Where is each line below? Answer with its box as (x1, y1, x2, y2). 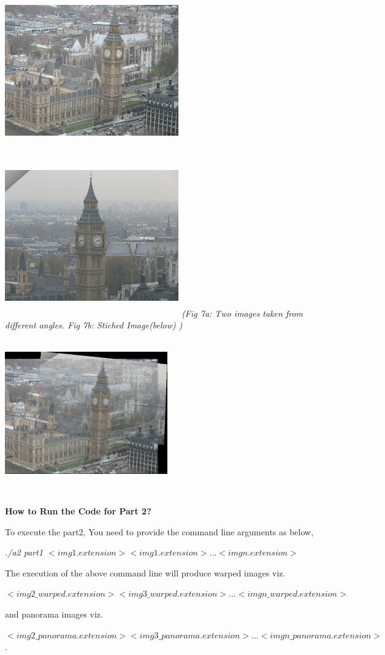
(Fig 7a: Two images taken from (181, 306, 303, 319)
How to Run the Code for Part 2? (5, 505, 151, 517)
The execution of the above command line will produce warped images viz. (5, 566, 286, 579)
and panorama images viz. (5, 608, 103, 621)
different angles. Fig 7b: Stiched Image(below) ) (5, 319, 183, 331)
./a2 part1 (5, 546, 44, 559)
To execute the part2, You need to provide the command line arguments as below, (5, 525, 314, 538)
